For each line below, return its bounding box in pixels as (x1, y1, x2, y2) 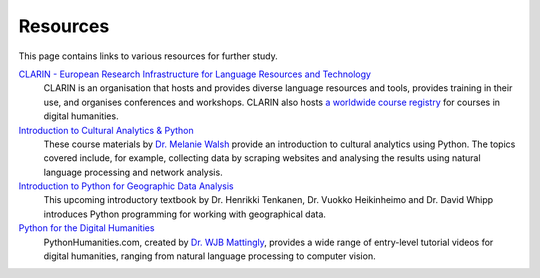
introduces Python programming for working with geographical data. (43, 208, 327, 220)
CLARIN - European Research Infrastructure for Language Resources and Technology (18, 68, 372, 80)
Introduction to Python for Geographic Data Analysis (18, 180, 234, 192)
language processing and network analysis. (43, 166, 224, 178)
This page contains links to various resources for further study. (18, 50, 279, 62)
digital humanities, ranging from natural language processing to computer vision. (43, 250, 376, 262)
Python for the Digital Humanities (18, 222, 155, 234)
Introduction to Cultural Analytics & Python (18, 124, 194, 136)
